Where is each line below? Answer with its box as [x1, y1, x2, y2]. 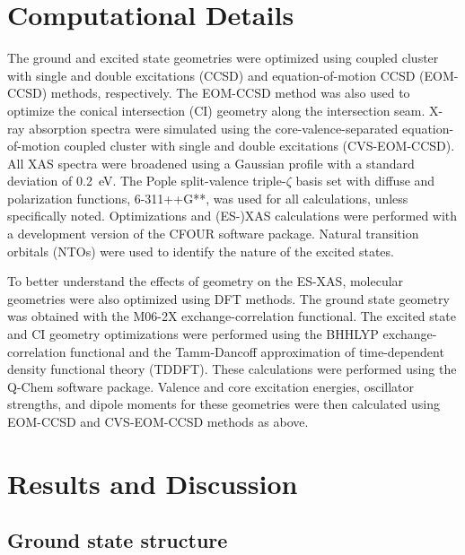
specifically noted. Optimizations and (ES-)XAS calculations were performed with [7, 206, 458, 225]
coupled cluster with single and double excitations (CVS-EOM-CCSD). [64, 136, 455, 155]
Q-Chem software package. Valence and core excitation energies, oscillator [7, 377, 414, 395]
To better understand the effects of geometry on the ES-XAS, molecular [7, 272, 404, 291]
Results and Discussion [7, 464, 298, 501]
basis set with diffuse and [295, 171, 435, 190]
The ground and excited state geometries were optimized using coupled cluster [7, 48, 439, 67]
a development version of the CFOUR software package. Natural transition [7, 224, 419, 243]
